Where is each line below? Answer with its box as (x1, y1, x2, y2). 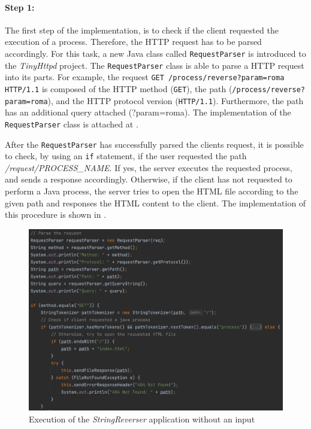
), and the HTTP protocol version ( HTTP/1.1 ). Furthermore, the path (47, 94, 304, 107)
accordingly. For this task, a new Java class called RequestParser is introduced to (5, 47, 306, 59)
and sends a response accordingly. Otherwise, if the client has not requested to (5, 173, 292, 185)
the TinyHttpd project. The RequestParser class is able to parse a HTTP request (5, 59, 304, 71)
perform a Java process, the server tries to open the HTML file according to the (5, 185, 298, 197)
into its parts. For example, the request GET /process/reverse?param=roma (5, 71, 285, 83)
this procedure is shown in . (5, 208, 107, 221)
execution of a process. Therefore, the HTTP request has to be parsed (5, 35, 262, 48)
